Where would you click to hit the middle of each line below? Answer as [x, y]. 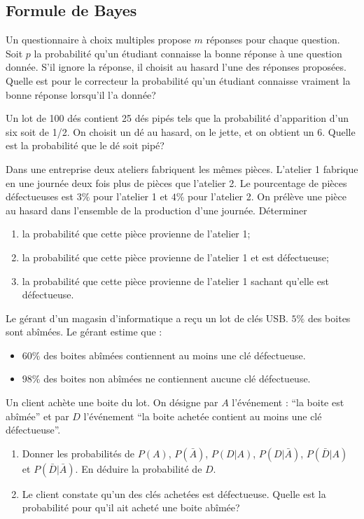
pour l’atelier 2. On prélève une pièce [267, 196]
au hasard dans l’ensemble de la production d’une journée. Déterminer [156, 210]
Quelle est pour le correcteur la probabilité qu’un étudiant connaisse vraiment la [178, 80]
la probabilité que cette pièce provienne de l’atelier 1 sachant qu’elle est [175, 281]
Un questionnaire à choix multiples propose [98, 40]
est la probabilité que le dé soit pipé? [85, 145]
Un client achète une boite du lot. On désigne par [112, 402]
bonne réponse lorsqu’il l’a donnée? [81, 94]
